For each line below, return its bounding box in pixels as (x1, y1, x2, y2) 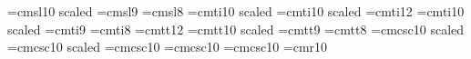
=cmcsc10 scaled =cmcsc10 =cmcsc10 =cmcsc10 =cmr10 (7, 37, 328, 56)
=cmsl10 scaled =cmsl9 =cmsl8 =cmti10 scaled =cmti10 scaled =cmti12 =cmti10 (7, 2, 465, 20)
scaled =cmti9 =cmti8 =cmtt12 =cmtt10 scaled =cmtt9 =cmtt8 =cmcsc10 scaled (7, 19, 465, 38)
